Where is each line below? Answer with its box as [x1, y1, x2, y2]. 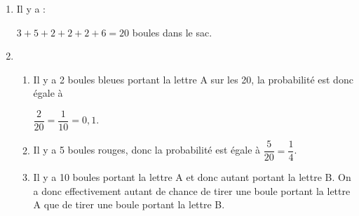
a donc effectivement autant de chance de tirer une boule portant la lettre [33, 183, 351, 198]
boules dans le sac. [132, 25, 212, 39]
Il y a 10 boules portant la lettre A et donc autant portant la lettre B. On [33, 170, 351, 184]
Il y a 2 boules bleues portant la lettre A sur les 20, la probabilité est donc [33, 72, 353, 86]
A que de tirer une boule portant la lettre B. [33, 197, 225, 212]
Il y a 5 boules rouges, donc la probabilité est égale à [33, 142, 261, 157]
